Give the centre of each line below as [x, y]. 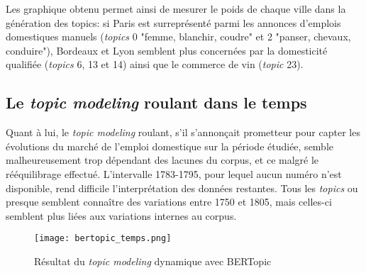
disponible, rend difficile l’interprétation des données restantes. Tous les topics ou [182, 188]
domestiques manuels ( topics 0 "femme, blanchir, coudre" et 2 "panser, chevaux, [178, 37]
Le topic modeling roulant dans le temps [156, 102]
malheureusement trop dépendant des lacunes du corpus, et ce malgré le [162, 160]
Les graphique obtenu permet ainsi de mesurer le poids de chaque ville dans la [176, 9]
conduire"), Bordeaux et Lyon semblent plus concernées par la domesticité [167, 50]
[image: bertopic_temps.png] [103, 239]
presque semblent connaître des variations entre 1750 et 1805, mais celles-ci [169, 202]
